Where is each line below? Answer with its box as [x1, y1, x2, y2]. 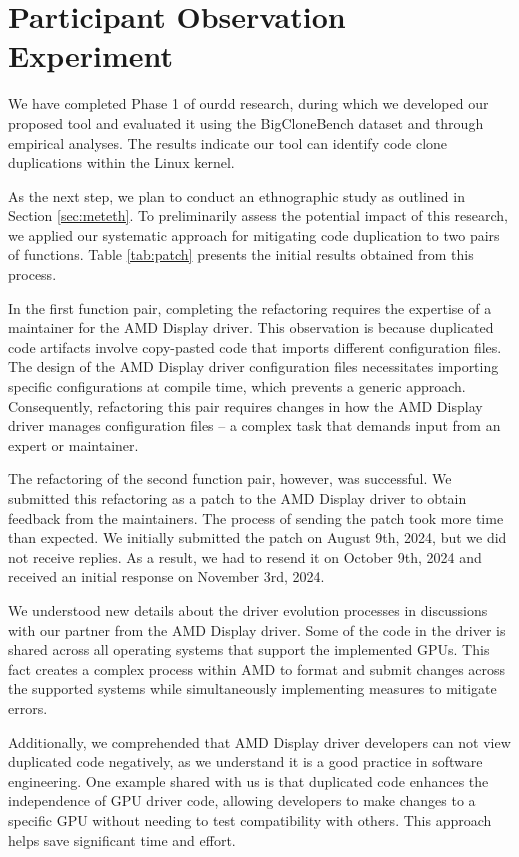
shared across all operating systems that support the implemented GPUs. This [8, 639, 490, 660]
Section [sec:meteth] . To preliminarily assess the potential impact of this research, [8, 205, 509, 226]
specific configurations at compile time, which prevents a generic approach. [8, 376, 466, 397]
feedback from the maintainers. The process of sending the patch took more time [8, 507, 504, 528]
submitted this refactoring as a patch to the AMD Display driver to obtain [8, 488, 467, 508]
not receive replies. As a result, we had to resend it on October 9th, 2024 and [8, 546, 482, 567]
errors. [8, 697, 48, 718]
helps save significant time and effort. [8, 829, 236, 850]
